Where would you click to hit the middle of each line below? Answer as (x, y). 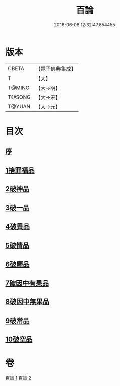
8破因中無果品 (27, 302)
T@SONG (19, 97)
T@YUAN (19, 106)
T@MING (19, 88)
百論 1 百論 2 (18, 378)
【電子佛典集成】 (56, 69)
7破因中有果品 (27, 283)
